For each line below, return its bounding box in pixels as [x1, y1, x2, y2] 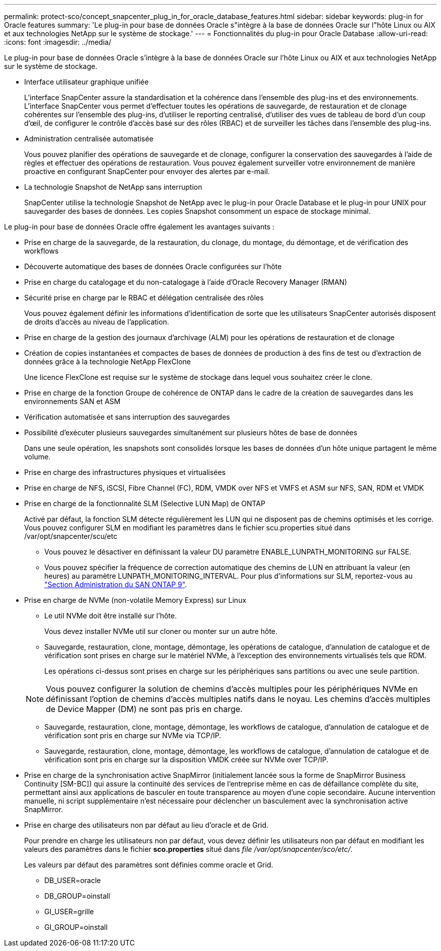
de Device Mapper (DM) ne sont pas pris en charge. [46, 704, 243, 714]
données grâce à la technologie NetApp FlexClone [24, 357, 191, 366]
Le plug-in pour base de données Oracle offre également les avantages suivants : [4, 222, 275, 231]
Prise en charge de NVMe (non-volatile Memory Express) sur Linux [24, 596, 247, 604]
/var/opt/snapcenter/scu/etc [24, 532, 117, 540]
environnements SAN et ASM [24, 397, 121, 406]
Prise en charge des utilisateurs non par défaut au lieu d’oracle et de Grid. [24, 821, 269, 829]
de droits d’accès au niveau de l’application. [24, 318, 169, 326]
